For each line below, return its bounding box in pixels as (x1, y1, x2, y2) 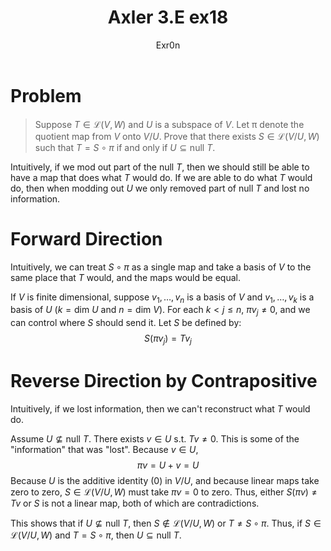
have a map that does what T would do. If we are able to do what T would (10, 171, 313, 183)
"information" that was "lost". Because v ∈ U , (10, 443, 199, 455)
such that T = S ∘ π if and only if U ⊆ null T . (34, 141, 216, 153)
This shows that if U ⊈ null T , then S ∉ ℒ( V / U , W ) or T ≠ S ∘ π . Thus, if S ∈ (10, 517, 322, 529)
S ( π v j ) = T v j (144, 332, 192, 347)
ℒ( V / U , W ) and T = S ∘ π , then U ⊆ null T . (10, 529, 182, 541)
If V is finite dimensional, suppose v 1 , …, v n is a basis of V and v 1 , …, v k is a (10, 291, 315, 305)
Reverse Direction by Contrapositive (10, 370, 318, 393)
